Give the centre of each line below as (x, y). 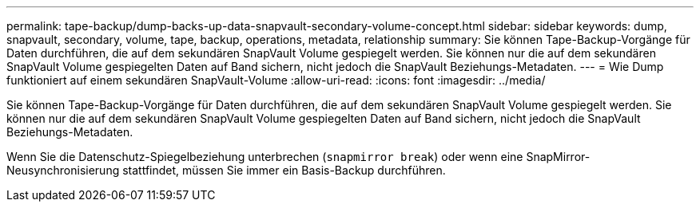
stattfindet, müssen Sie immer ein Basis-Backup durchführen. (284, 170)
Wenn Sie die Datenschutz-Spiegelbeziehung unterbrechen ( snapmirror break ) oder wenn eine (265, 157)
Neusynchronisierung (63, 170)
